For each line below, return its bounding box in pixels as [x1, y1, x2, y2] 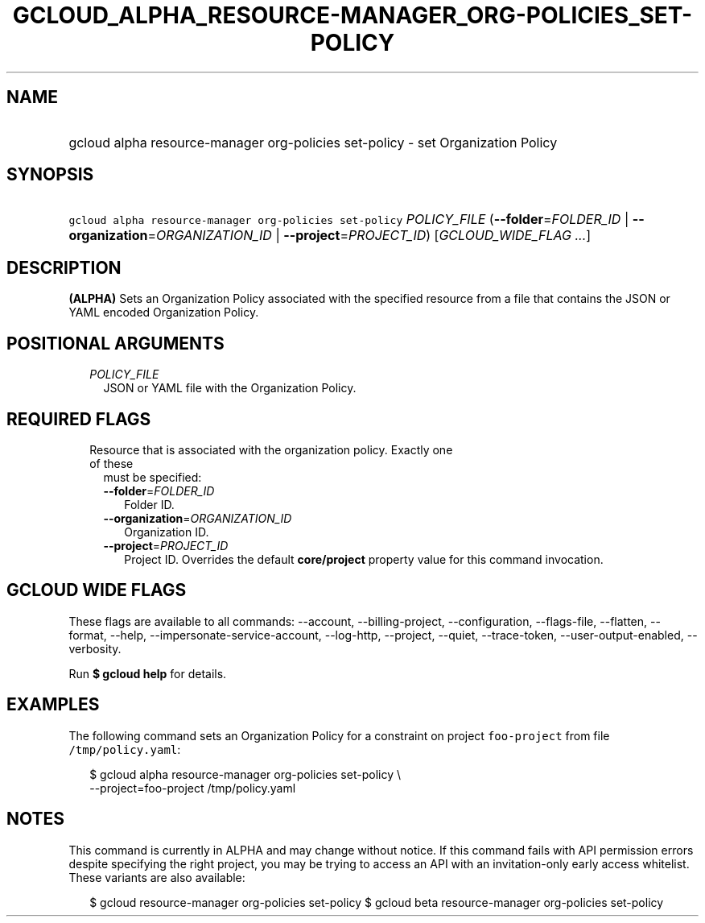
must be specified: [103, 470, 202, 484]
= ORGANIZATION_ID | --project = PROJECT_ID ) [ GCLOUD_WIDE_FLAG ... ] [147, 227, 592, 244]
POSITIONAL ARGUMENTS [6, 333, 225, 354]
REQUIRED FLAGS [6, 408, 151, 429]
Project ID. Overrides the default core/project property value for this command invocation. [124, 552, 604, 566]
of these [89, 456, 134, 470]
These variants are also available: [68, 870, 245, 884]
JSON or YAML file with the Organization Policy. [103, 381, 357, 395]
